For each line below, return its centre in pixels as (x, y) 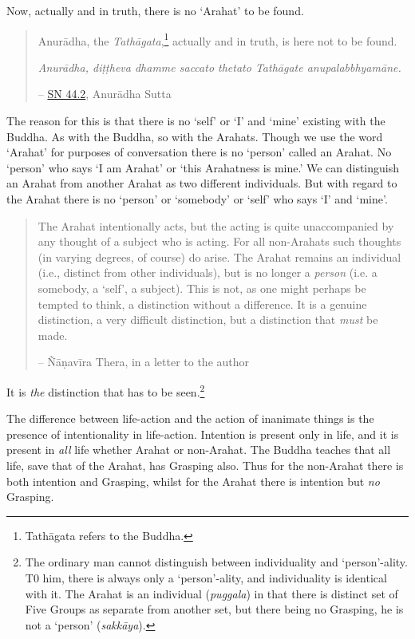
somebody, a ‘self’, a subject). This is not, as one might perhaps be (202, 288)
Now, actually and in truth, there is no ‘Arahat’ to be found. (155, 10)
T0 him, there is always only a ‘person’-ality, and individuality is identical (206, 577)
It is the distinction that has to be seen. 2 (106, 390)
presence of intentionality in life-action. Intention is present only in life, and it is (203, 434)
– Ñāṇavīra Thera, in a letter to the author (144, 362)
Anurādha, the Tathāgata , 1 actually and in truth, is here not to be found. (217, 39)
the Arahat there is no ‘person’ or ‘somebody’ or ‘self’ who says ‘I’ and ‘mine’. (197, 199)
